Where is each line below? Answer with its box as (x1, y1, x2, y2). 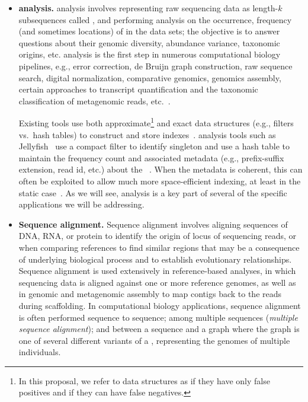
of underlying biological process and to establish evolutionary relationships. (18, 253, 292, 265)
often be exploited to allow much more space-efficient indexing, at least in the (18, 174, 301, 187)
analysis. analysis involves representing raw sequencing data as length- (18, 2, 278, 14)
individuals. (18, 346, 61, 358)
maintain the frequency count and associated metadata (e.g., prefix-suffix (18, 151, 284, 164)
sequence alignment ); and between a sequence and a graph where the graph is (18, 323, 300, 335)
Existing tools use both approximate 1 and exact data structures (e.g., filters (18, 115, 294, 129)
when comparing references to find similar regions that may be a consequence (18, 241, 300, 253)
